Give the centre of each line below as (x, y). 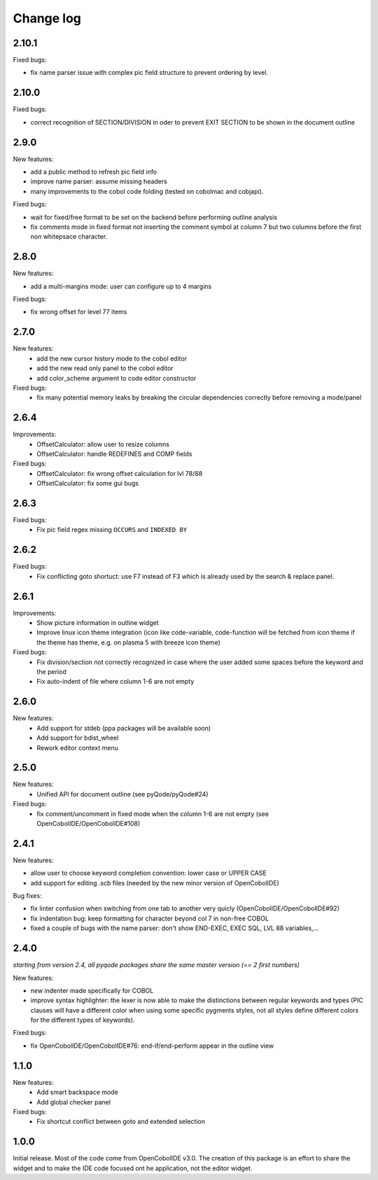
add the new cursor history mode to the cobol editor (112, 358)
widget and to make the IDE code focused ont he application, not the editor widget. (133, 1168)
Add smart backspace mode (77, 1093)
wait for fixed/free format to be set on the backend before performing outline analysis (154, 217)
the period (51, 672)
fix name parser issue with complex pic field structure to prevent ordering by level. (149, 73)
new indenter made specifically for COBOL (92, 990)
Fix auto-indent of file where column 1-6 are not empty (115, 682)
